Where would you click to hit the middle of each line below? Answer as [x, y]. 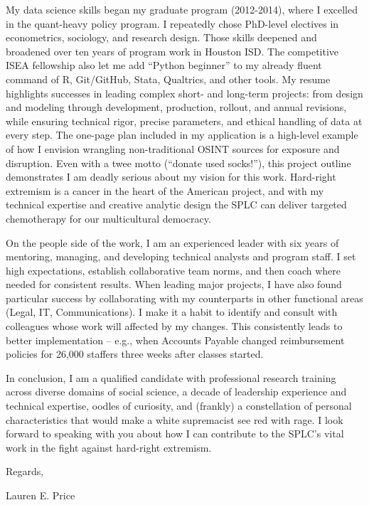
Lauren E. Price [41, 495]
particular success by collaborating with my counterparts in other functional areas [184, 298]
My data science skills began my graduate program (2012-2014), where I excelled [182, 9]
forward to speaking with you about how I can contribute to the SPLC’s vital [175, 434]
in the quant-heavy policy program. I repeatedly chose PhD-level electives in [172, 23]
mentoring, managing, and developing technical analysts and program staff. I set [181, 256]
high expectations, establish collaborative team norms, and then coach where [173, 270]
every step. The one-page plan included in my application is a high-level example [182, 135]
